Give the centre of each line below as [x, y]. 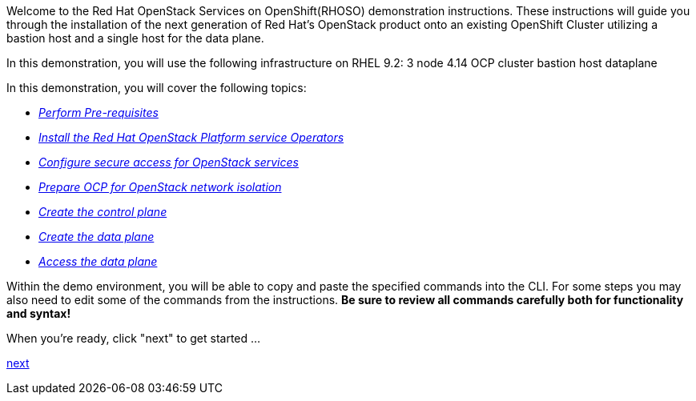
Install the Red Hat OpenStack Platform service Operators [191, 137]
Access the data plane [98, 261]
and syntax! [39, 313]
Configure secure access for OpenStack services [169, 162]
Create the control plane [103, 212]
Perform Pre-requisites [99, 112]
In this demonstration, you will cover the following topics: [157, 88]
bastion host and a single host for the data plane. [135, 38]
